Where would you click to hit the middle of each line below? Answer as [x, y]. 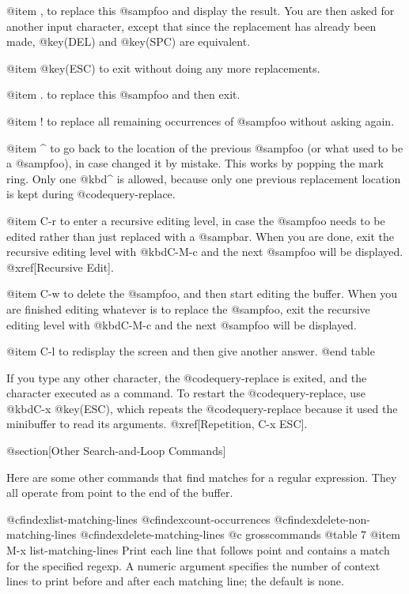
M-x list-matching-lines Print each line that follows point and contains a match [198, 550]
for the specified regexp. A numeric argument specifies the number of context [193, 565]
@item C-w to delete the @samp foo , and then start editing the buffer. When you [202, 293]
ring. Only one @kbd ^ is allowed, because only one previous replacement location [204, 178]
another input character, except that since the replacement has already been [191, 26]
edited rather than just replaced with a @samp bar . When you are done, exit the [201, 236]
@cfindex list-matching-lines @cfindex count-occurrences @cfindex [162, 519]
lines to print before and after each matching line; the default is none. [175, 581]
